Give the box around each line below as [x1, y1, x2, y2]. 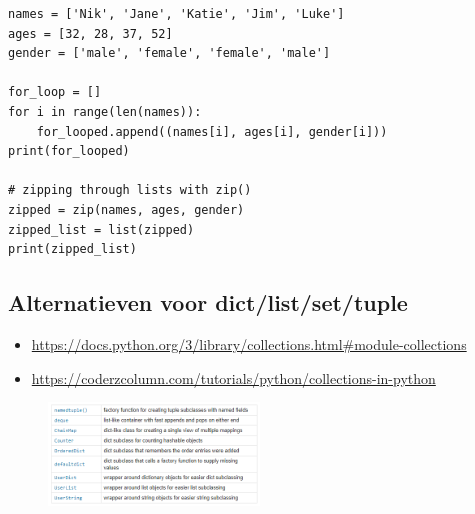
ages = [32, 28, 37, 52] [8, 26, 173, 41]
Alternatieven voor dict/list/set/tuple [8, 287, 408, 318]
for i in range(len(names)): [8, 104, 202, 119]
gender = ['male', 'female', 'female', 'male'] [8, 46, 331, 61]
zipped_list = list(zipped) [8, 222, 195, 237]
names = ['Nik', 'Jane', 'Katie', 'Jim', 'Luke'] [8, 7, 345, 21]
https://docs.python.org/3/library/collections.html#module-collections [31, 333, 467, 354]
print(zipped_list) [8, 242, 137, 257]
